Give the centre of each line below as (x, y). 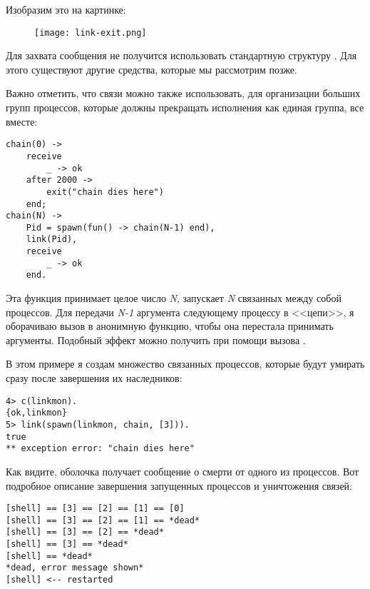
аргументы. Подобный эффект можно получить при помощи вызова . (156, 339)
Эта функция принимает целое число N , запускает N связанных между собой (174, 298)
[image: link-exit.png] (91, 32)
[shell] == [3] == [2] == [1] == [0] (95, 509)
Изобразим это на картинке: (66, 9)
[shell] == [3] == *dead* (67, 544)
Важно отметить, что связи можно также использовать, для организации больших (183, 93)
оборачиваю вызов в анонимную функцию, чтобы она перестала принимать (170, 326)
